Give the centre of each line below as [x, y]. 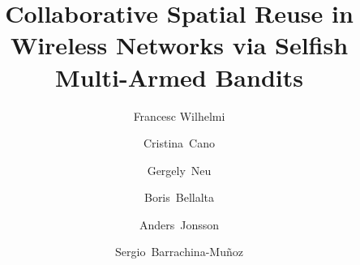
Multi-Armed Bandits [179, 77]
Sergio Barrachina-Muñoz [179, 252]
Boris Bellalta [179, 197]
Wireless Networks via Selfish [179, 45]
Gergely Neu [179, 170]
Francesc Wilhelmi [179, 115]
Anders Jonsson [179, 224]
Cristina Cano [179, 143]
